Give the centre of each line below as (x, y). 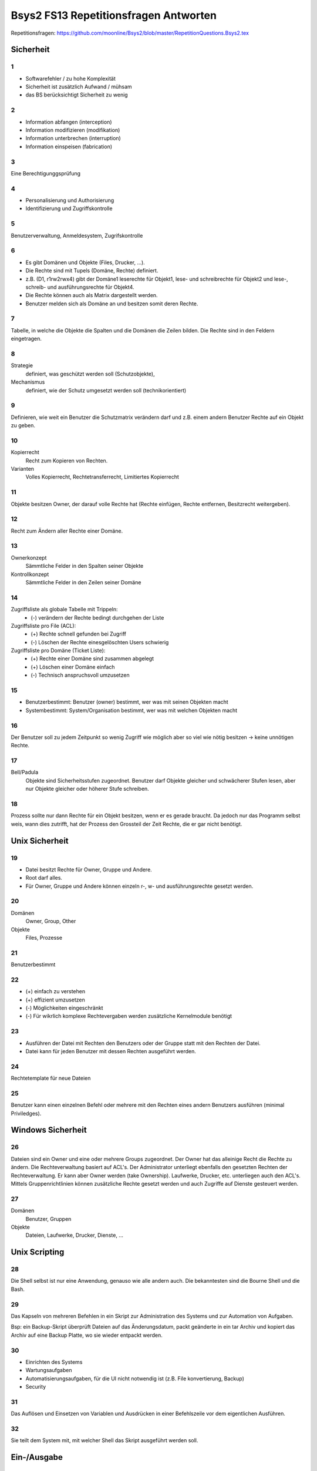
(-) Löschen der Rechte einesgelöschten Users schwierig (100, 642)
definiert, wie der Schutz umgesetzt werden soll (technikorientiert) (106, 390)
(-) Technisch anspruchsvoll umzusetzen (80, 675)
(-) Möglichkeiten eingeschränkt (64, 1008)
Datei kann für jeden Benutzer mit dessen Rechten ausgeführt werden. (111, 1051)
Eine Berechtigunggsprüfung (46, 173)
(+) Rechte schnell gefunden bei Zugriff (78, 634)
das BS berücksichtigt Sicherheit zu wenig (77, 95)
